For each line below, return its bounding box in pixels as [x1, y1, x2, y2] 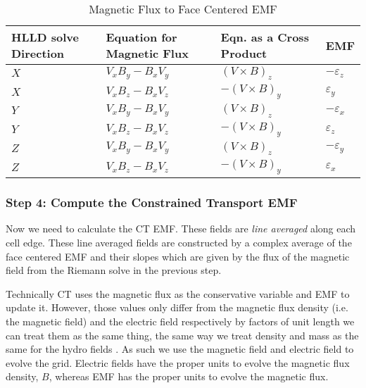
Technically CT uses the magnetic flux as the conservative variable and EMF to [6, 286, 350, 301]
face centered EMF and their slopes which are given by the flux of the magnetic [6, 249, 350, 263]
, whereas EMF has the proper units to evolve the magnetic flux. [49, 369, 329, 384]
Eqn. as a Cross [220, 29, 309, 45]
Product [220, 45, 267, 61]
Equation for [106, 29, 177, 45]
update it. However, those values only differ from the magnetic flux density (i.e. [6, 300, 348, 315]
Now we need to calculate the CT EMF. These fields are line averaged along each [6, 221, 356, 236]
